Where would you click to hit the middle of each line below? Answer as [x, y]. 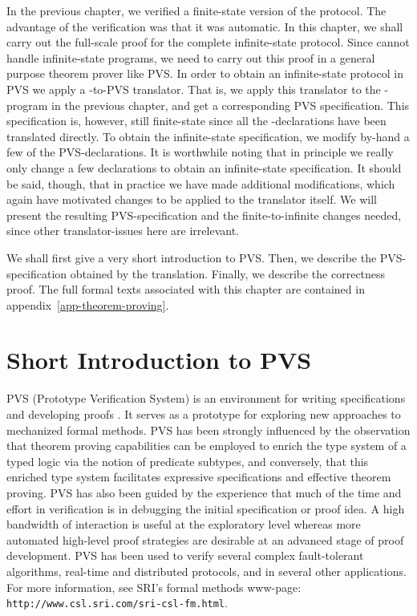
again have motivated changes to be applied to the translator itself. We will [192, 199]
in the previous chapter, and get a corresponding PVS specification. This [231, 105]
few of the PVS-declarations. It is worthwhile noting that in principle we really [200, 152]
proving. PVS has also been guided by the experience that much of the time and [204, 492]
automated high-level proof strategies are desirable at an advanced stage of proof [205, 539]
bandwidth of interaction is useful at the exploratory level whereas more [184, 524]
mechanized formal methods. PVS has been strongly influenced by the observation [208, 430]
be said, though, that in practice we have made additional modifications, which [201, 183]
